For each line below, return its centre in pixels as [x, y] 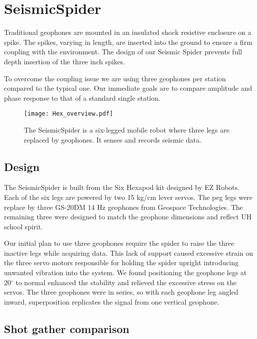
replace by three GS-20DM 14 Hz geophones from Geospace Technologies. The [124, 207]
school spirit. [23, 226]
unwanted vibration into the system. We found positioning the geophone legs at [126, 272]
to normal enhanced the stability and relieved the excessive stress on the [126, 282]
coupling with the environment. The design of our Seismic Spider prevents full [123, 52]
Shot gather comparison [67, 328]
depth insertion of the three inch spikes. [64, 61]
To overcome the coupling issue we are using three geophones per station [115, 78]
